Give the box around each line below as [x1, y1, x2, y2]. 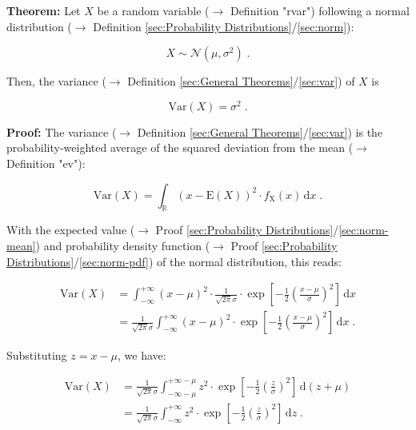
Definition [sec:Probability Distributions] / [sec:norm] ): [93, 18, 354, 34]
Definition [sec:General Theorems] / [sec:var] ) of [127, 73, 355, 90]
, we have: [118, 347, 166, 364]
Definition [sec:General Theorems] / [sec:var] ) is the [137, 123, 383, 140]
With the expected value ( [6, 221, 135, 238]
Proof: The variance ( [6, 123, 117, 140]
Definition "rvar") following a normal [230, 2, 410, 18]
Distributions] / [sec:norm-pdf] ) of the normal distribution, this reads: [6, 253, 342, 269]
